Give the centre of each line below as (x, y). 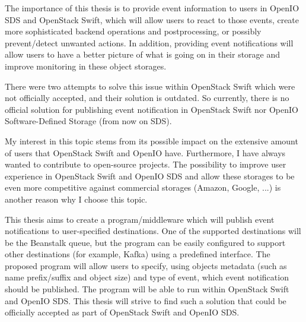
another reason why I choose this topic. (76, 199)
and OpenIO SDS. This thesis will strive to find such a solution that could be (146, 300)
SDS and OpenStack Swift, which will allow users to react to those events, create (152, 19)
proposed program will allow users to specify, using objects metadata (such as (146, 265)
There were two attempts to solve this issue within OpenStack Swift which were (150, 86)
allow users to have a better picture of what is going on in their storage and (143, 54)
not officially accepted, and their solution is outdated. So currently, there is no (147, 98)
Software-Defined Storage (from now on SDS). (88, 121)
